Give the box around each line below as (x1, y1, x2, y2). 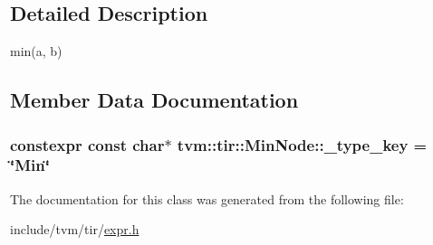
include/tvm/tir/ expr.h (10, 220, 140, 239)
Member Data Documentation (10, 86, 299, 114)
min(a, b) (10, 42, 63, 61)
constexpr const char (10, 133, 165, 155)
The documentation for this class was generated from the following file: (10, 189, 404, 208)
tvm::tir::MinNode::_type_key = (177, 133, 428, 155)
